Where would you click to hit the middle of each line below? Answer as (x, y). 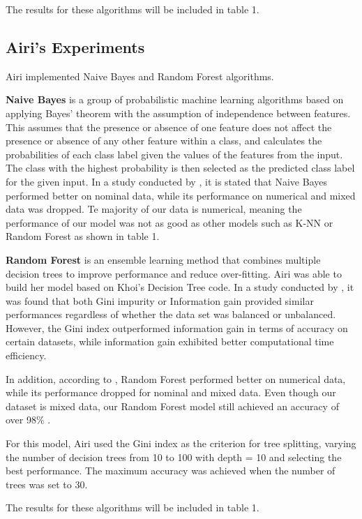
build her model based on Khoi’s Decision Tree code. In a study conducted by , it (180, 287)
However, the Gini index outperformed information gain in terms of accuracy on (177, 328)
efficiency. (26, 355)
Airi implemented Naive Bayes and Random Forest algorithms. (140, 76)
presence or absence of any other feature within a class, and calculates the (164, 141)
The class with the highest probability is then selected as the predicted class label (180, 168)
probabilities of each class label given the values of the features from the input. (174, 154)
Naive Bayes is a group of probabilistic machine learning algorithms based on (175, 99)
